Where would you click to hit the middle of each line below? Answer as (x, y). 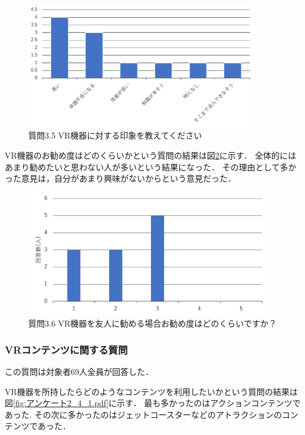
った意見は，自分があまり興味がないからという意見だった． (120, 178)
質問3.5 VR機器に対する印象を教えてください (115, 135)
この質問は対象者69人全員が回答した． (79, 372)
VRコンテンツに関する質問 (66, 349)
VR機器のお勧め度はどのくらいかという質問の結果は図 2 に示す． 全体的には (150, 155)
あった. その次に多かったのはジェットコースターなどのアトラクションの (143, 414)
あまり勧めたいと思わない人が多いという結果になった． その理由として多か (151, 167)
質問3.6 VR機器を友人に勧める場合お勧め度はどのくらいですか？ (152, 323)
